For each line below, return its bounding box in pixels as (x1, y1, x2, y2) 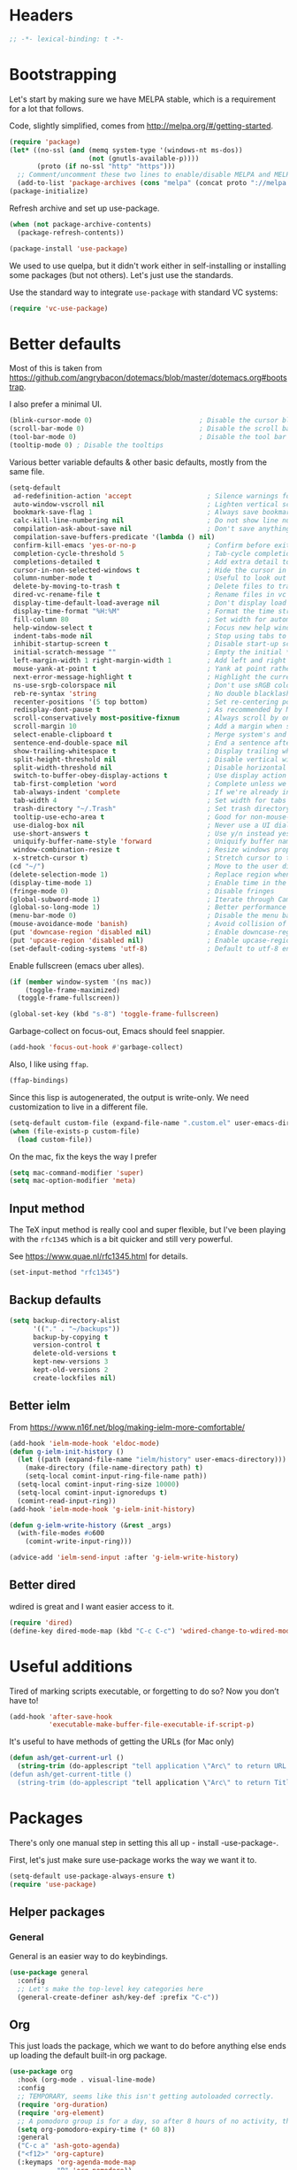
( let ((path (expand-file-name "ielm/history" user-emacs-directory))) (17, 1456, 287, 1464)
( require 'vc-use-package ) (9, 304, 109, 313)
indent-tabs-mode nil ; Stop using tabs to (12, 631, 287, 640)
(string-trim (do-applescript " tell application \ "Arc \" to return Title (17, 1778, 294, 1787)
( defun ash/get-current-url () (9, 1754, 125, 1763)
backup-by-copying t (32, 1332, 109, 1341)
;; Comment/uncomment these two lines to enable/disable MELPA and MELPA (17, 170, 294, 180)
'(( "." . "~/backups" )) (32, 1324, 121, 1333)
